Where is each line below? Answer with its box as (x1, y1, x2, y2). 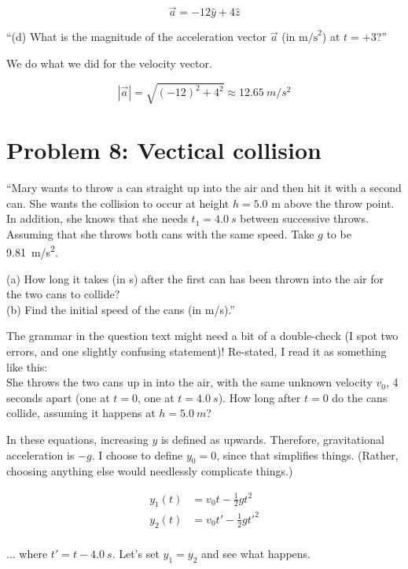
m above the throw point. (271, 194, 395, 211)
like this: (6, 358, 48, 375)
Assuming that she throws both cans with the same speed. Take (6, 225, 314, 242)
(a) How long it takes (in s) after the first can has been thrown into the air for (6, 270, 384, 286)
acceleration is (6, 446, 75, 463)
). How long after (218, 389, 301, 405)
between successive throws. (240, 210, 369, 227)
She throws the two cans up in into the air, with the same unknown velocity (6, 374, 373, 390)
